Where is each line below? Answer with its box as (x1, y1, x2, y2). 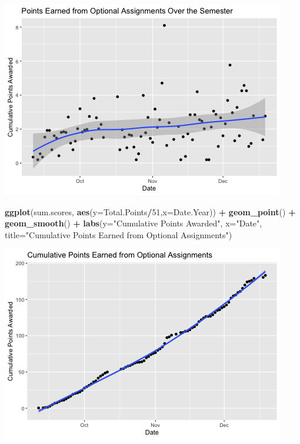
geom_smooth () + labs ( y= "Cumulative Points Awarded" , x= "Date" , (5, 217, 262, 229)
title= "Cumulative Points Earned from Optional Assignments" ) (5, 228, 232, 241)
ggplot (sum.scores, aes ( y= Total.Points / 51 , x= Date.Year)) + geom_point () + (5, 205, 296, 218)
